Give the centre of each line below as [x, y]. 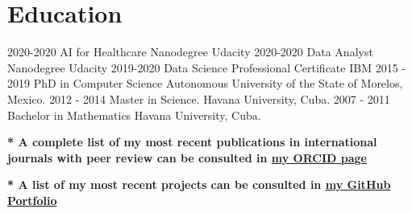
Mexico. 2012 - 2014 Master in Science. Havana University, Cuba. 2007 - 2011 [199, 98]
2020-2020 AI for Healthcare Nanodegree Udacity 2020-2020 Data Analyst [190, 52]
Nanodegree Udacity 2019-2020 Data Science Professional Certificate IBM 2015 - [207, 67]
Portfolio [32, 200]
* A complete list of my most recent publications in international [192, 142]
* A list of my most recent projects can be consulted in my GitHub [199, 184]
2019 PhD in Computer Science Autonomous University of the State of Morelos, [205, 83]
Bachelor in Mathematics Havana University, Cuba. [134, 115]
